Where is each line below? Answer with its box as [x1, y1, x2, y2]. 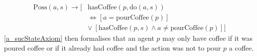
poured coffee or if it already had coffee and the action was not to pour [4, 42, 221, 53]
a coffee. [229, 42, 254, 53]
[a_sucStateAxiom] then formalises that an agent [4, 33, 154, 43]
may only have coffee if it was [162, 33, 253, 43]
